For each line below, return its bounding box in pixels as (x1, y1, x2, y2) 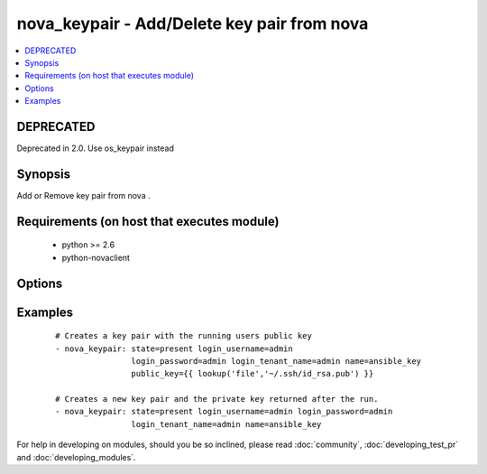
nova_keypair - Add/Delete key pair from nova (16, 14, 369, 33)
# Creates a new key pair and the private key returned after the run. (55, 394, 379, 404)
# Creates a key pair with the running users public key (55, 330, 313, 341)
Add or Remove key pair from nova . (16, 190, 151, 200)
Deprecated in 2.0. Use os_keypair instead (16, 143, 175, 153)
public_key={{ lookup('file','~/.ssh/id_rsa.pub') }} (131, 368, 374, 379)
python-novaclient (61, 252, 131, 263)
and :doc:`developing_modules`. (16, 451, 136, 462)
